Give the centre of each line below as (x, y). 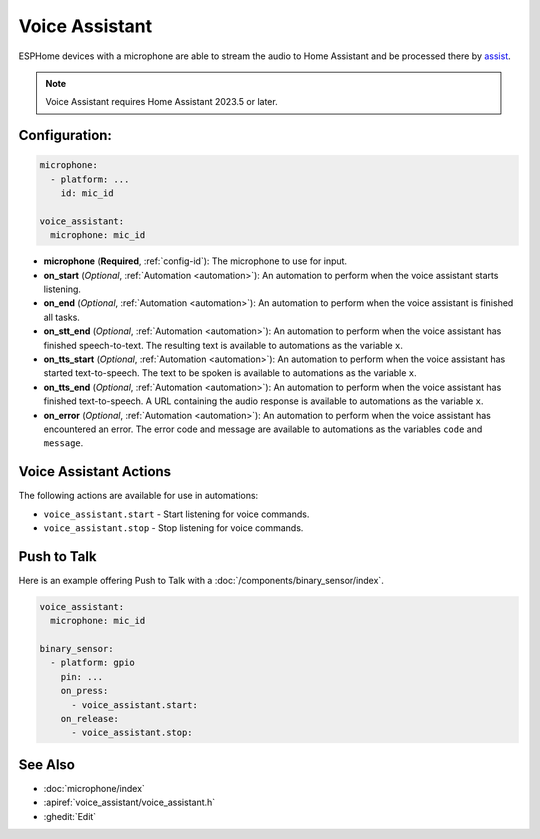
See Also (46, 764)
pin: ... (82, 676)
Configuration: (65, 135)
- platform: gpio (92, 663)
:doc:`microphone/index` (94, 788)
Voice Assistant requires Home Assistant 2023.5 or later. (162, 102)
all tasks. (61, 317)
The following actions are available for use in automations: (138, 496)
